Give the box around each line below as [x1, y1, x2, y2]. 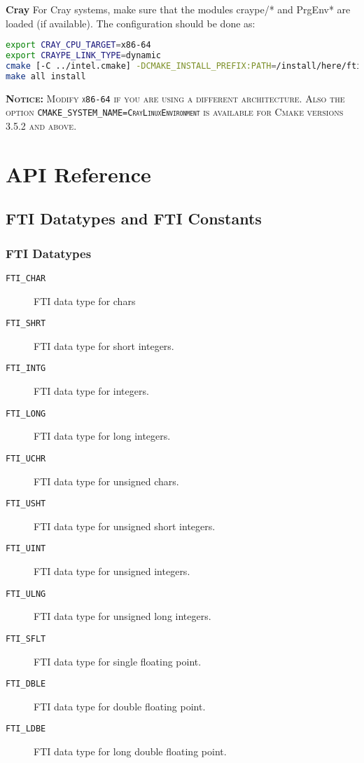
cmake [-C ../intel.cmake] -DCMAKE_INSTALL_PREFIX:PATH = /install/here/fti [6, 60, 362, 71]
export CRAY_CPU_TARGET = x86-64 [6, 40, 151, 50]
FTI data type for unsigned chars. [34, 473, 179, 488]
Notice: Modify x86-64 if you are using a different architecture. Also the [6, 90, 345, 105]
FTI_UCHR [6, 453, 46, 464]
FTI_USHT [6, 499, 46, 509]
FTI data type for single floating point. [34, 654, 202, 668]
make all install [6, 71, 86, 81]
